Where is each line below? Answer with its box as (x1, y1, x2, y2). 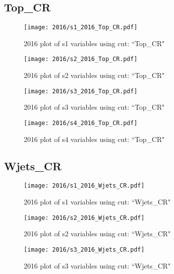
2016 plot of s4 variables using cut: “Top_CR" (24, 134, 165, 144)
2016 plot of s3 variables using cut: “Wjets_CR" (24, 260, 171, 271)
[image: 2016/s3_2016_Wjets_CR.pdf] (24, 246, 145, 253)
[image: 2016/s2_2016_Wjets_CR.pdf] (24, 214, 145, 221)
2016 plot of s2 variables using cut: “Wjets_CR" (24, 228, 171, 239)
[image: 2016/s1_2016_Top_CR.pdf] (24, 24, 138, 31)
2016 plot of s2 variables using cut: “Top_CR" (24, 70, 165, 80)
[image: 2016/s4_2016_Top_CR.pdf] (24, 119, 138, 127)
